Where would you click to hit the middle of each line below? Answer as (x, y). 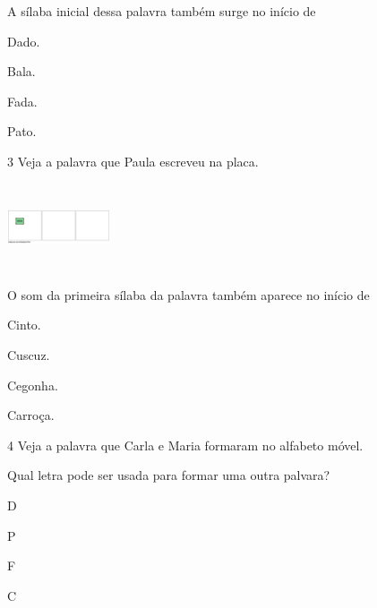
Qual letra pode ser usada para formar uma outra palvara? (169, 475)
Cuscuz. (29, 354)
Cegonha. (33, 385)
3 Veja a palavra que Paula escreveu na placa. (133, 161)
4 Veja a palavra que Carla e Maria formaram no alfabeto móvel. (185, 445)
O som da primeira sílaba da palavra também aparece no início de (188, 294)
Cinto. (24, 325)
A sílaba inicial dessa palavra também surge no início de (162, 11)
